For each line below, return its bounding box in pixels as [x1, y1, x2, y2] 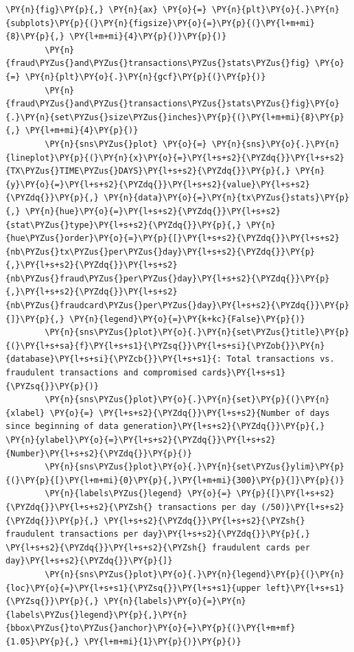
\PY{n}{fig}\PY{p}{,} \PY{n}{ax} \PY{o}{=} [5, 5, 207, 14]
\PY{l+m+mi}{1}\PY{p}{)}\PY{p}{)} [84, 636, 241, 647]
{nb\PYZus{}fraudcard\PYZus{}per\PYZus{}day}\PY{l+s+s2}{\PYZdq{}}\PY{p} [5, 301, 350, 311]
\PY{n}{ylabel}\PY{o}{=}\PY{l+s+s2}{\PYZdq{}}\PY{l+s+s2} [5, 435, 276, 445]
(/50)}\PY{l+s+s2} [261, 502, 344, 512]
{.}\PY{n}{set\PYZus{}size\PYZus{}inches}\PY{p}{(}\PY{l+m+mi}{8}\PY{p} [5, 112, 344, 122]
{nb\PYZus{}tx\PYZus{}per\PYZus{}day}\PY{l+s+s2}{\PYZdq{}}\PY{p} [5, 246, 316, 257]
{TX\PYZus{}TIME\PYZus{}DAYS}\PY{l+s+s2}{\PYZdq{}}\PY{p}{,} [5, 166, 291, 176]
